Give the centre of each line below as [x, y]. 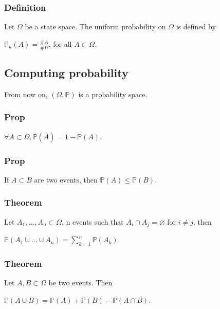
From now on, [26, 94]
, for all [60, 43]
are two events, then [66, 179]
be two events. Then [80, 283]
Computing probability [66, 73]
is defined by [196, 26]
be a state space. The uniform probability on [95, 26]
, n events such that [93, 221]
